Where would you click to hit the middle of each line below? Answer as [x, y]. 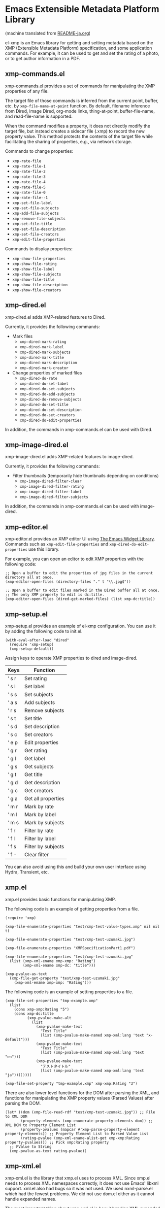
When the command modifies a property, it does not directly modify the [78, 126]
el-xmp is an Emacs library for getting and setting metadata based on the [79, 42]
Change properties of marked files [47, 372]
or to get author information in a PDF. [43, 58]
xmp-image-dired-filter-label [51, 492]
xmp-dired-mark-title [42, 357]
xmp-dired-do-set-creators [47, 415]
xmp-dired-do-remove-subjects [51, 399]
